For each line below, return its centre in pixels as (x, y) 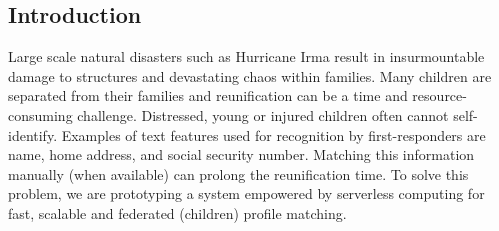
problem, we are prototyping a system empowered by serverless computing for (246, 193)
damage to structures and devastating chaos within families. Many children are (250, 75)
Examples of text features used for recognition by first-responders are (273, 134)
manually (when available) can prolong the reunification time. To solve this (238, 173)
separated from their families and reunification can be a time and (208, 95)
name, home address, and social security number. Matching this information (241, 154)
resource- (439, 95)
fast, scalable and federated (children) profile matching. (177, 212)
